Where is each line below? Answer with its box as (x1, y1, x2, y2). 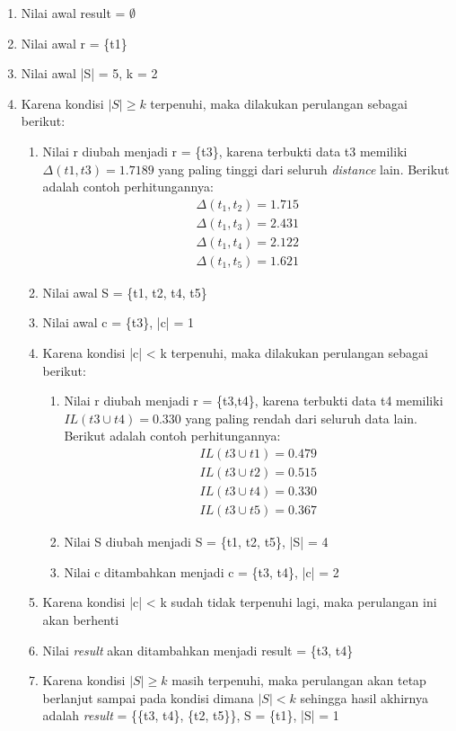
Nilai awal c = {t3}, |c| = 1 (42, 313, 194, 332)
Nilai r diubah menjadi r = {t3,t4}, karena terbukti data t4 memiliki (64, 391, 443, 410)
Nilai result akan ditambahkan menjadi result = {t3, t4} (42, 640, 354, 659)
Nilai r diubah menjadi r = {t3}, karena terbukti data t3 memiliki (42, 141, 408, 160)
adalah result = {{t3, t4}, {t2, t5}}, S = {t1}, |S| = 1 (42, 706, 339, 725)
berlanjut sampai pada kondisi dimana (42, 688, 254, 707)
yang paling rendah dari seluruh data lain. (185, 408, 417, 427)
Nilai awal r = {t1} (21, 33, 127, 52)
